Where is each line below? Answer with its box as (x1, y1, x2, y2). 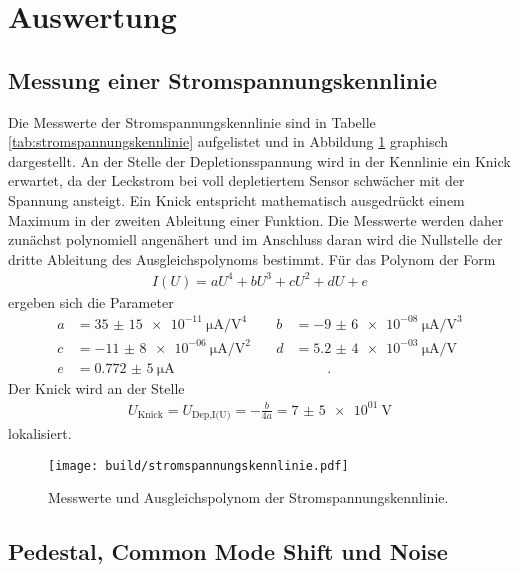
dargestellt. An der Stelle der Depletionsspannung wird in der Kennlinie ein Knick (8, 150, 511, 171)
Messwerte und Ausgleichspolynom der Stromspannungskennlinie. (48, 487, 449, 508)
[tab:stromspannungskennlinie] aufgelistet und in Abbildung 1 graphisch (8, 131, 449, 152)
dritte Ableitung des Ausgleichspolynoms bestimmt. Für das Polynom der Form (8, 248, 496, 269)
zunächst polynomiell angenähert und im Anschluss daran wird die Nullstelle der (8, 229, 503, 250)
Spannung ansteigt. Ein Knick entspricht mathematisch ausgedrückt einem (8, 189, 465, 210)
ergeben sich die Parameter (8, 291, 174, 312)
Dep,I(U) (191, 410, 231, 421)
